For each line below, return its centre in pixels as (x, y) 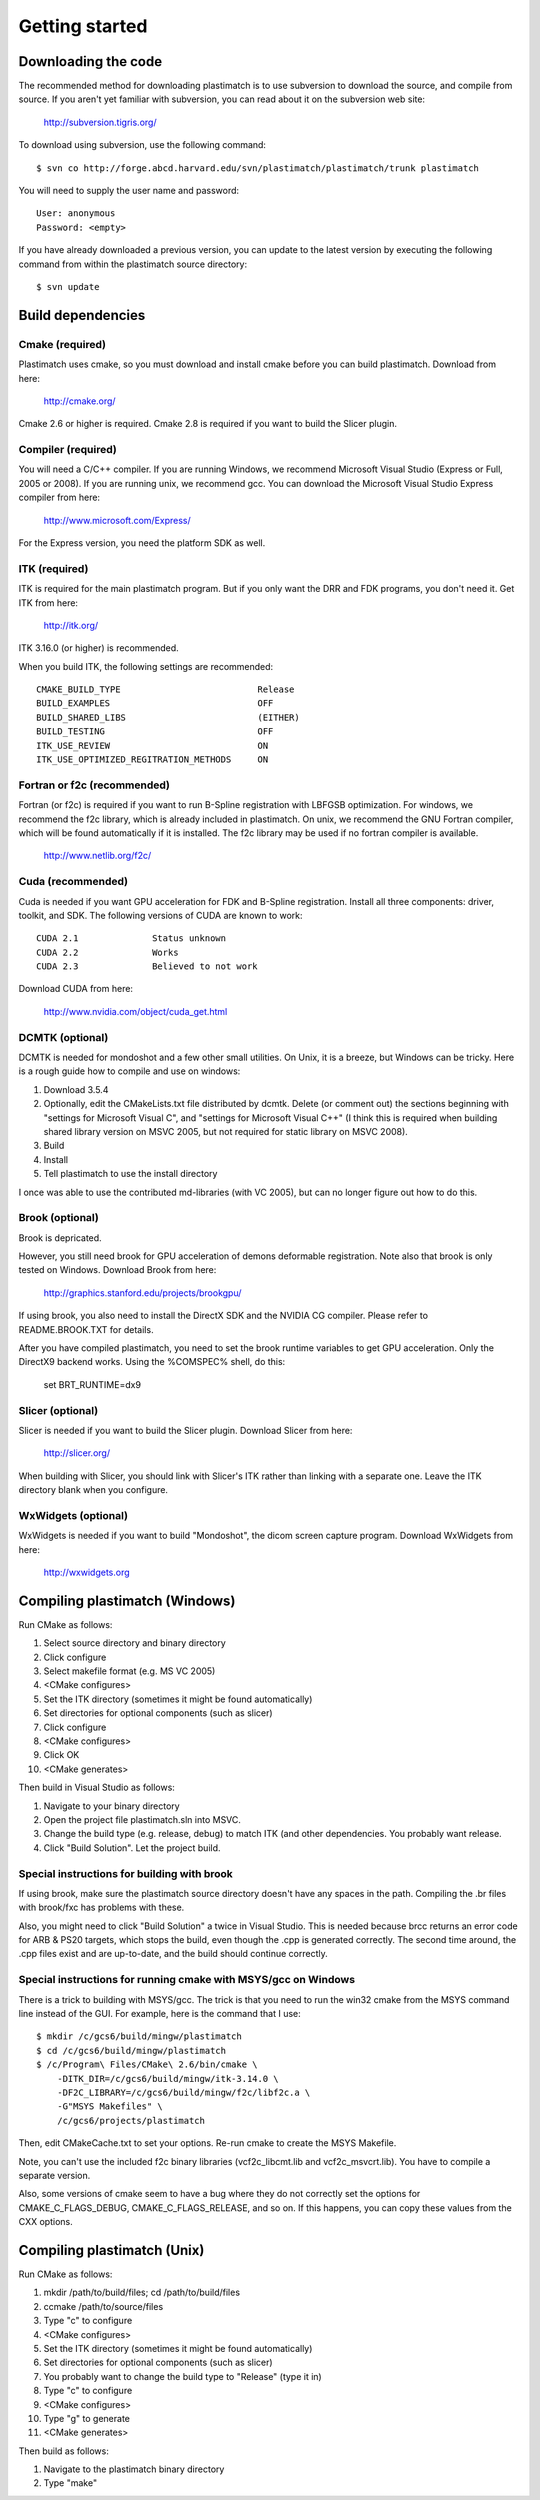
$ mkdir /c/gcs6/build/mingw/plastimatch (139, 2036)
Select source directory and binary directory (135, 1643)
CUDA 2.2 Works (107, 952)
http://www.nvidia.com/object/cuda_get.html (135, 1011)
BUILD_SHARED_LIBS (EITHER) (168, 717)
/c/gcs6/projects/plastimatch (130, 2120)
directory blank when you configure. (93, 1490)
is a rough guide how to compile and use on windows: (129, 1071)
